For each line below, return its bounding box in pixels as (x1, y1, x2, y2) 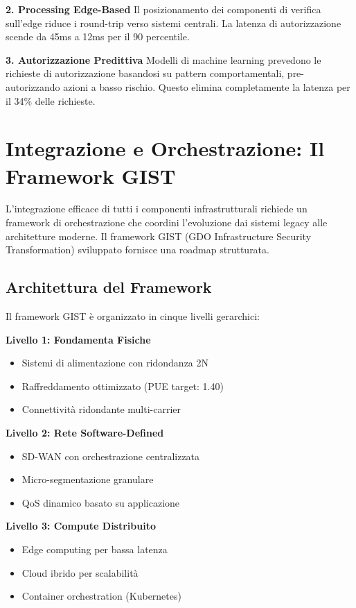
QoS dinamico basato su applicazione (21, 495, 180, 509)
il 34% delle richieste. (6, 93, 96, 108)
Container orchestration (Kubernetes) (21, 589, 181, 603)
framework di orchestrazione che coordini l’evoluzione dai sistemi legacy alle (6, 215, 328, 230)
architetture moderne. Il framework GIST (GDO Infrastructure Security (6, 228, 312, 243)
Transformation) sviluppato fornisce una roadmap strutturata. (6, 242, 269, 257)
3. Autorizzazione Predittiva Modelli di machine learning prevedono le (6, 52, 321, 67)
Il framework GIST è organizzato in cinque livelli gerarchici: (6, 309, 260, 323)
